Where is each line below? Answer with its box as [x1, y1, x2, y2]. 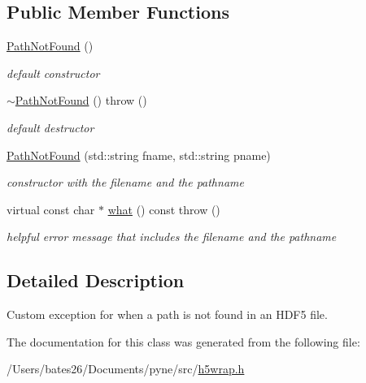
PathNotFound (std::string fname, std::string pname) [7, 146, 271, 163]
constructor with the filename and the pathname [7, 174, 244, 191]
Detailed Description [7, 268, 185, 293]
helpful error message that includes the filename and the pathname [7, 228, 337, 245]
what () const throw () [107, 200, 220, 217]
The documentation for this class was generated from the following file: [7, 333, 360, 350]
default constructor [7, 64, 100, 81]
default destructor [7, 118, 94, 136]
